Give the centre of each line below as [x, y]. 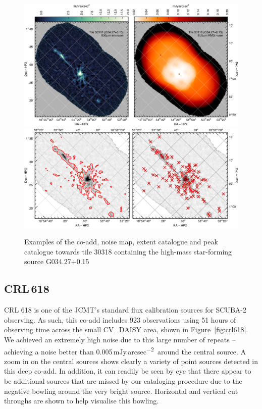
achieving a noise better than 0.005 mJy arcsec [75, 351]
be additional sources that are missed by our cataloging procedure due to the [123, 381]
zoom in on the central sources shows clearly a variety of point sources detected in [131, 361]
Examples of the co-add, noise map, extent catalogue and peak [121, 242]
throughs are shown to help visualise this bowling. [82, 401]
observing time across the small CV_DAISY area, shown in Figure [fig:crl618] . [126, 329]
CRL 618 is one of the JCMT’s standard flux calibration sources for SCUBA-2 [125, 310]
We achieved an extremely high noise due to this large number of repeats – [120, 340]
